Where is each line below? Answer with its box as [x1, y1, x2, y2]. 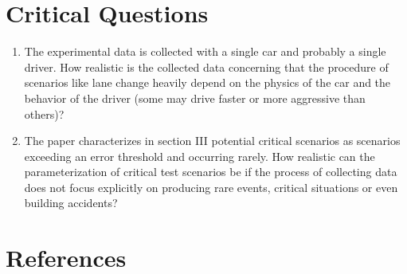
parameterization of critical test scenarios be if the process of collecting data [24, 163, 397, 180]
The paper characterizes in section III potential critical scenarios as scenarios [24, 132, 401, 149]
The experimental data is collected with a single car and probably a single [24, 43, 386, 60]
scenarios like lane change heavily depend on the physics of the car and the [24, 74, 391, 91]
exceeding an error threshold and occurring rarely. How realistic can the [24, 147, 375, 164]
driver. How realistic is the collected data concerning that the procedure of [24, 58, 389, 75]
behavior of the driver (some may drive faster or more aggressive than [24, 89, 366, 106]
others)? [24, 105, 65, 122]
